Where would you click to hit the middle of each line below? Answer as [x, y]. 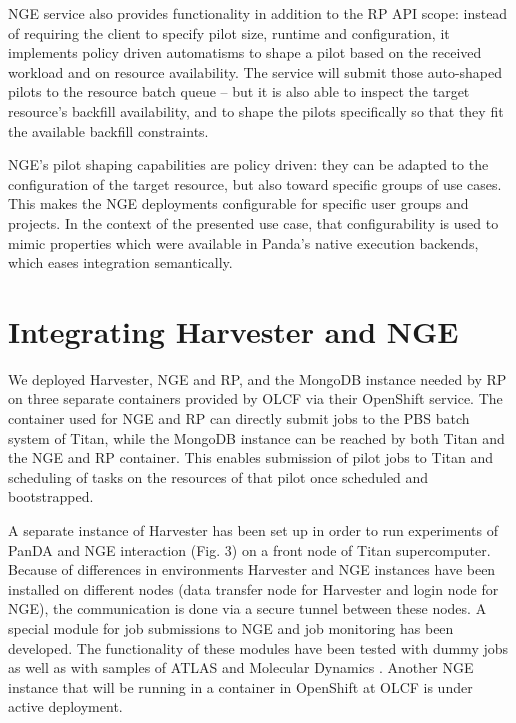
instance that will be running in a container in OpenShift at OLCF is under [240, 686]
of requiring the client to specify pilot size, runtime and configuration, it [229, 32]
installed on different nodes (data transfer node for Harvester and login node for [253, 588]
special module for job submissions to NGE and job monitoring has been [231, 627]
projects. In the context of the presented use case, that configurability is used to [253, 222]
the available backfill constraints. [108, 130]
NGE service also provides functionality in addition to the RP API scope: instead [258, 13]
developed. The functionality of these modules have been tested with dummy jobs [258, 647]
